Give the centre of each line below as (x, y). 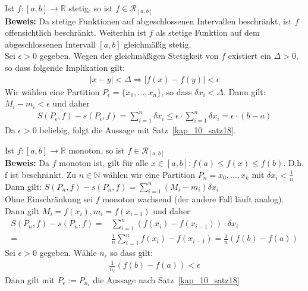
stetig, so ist (91, 8)
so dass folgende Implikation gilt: (65, 67)
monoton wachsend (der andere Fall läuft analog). (193, 199)
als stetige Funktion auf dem (208, 32)
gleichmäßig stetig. (158, 44)
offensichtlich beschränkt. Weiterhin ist (76, 32)
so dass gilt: (131, 253)
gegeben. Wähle (68, 253)
